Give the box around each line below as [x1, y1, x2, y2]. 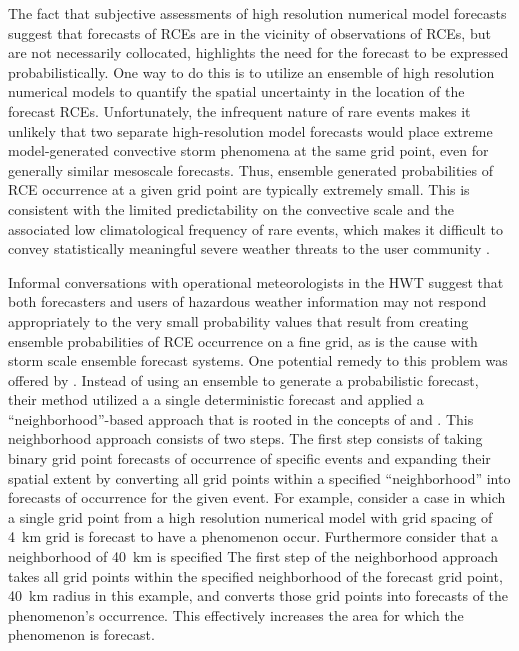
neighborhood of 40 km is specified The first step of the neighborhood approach [8, 546, 499, 567]
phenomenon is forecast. [8, 624, 155, 645]
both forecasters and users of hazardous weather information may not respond [8, 291, 487, 312]
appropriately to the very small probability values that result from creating [8, 310, 469, 331]
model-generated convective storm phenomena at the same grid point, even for [8, 140, 489, 161]
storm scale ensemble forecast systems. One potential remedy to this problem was [8, 350, 508, 371]
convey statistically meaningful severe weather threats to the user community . [8, 238, 490, 259]
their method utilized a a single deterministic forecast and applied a [8, 389, 424, 410]
